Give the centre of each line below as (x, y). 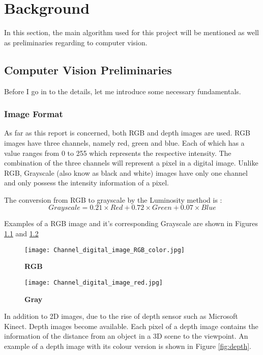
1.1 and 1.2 (21, 234)
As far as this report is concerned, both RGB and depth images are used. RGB (127, 133)
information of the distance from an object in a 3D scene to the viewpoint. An (126, 336)
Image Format (34, 114)
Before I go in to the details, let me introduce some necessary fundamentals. (123, 91)
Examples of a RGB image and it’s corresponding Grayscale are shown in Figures (131, 223)
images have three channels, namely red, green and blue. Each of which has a (124, 142)
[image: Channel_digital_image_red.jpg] (94, 282)
